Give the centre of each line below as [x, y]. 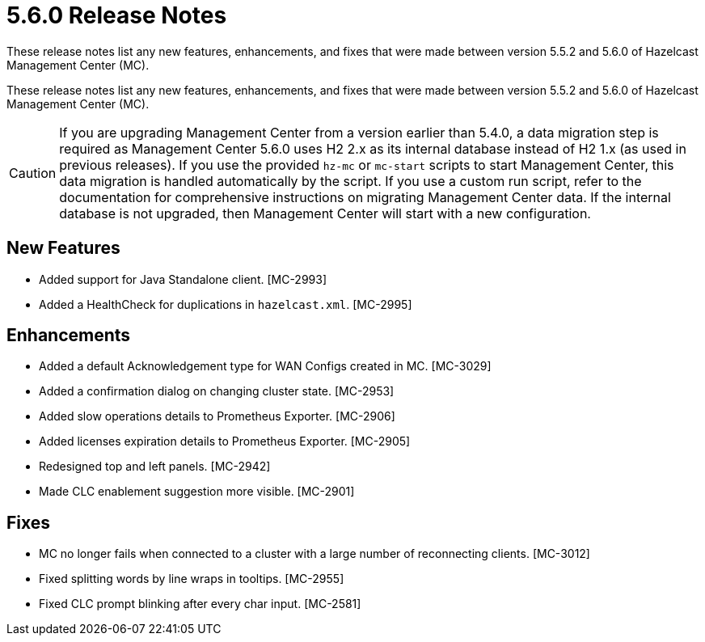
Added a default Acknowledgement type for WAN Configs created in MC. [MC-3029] [265, 366]
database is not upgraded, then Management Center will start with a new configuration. [325, 213]
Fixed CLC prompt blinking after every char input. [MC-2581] [200, 604]
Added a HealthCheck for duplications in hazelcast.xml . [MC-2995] [226, 304]
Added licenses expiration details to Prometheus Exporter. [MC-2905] [225, 441]
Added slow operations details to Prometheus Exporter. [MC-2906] [217, 416]
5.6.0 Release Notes [117, 15]
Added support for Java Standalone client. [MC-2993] [183, 279]
